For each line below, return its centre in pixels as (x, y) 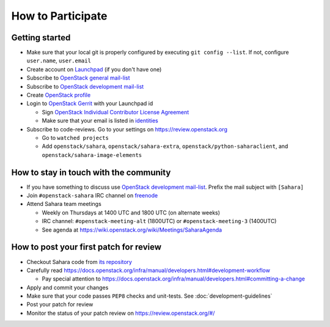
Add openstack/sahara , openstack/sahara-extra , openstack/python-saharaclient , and (165, 146)
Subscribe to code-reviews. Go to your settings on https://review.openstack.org (127, 129)
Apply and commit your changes (68, 287)
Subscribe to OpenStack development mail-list (85, 86)
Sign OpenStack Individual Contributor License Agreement (116, 112)
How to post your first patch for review (86, 247)
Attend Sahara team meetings (64, 204)
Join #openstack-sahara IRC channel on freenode (92, 196)
